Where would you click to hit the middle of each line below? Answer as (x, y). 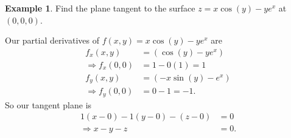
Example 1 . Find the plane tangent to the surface (100, 8)
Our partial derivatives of (52, 40)
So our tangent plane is (48, 104)
